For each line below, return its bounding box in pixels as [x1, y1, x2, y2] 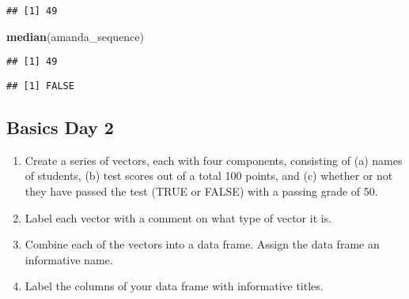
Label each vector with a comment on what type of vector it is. [25, 209, 332, 226]
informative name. [25, 251, 113, 267]
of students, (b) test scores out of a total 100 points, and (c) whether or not [25, 167, 393, 184]
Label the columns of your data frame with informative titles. [25, 278, 324, 294]
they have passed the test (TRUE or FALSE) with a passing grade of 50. [25, 182, 378, 199]
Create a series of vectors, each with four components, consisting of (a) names [25, 151, 403, 168]
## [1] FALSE [6, 80, 74, 92]
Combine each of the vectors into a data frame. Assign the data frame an [25, 236, 380, 252]
